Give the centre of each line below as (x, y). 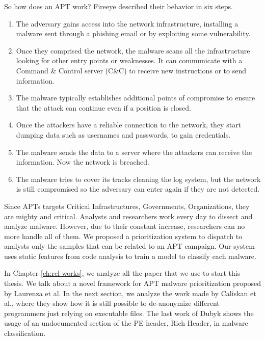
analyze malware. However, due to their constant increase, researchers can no (125, 226)
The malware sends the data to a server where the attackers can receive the (134, 152)
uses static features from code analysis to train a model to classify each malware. (130, 256)
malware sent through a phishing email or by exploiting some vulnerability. (133, 33)
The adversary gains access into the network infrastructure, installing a (127, 23)
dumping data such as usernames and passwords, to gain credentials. (123, 134)
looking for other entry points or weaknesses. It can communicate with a (129, 60)
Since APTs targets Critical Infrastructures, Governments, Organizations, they (127, 206)
